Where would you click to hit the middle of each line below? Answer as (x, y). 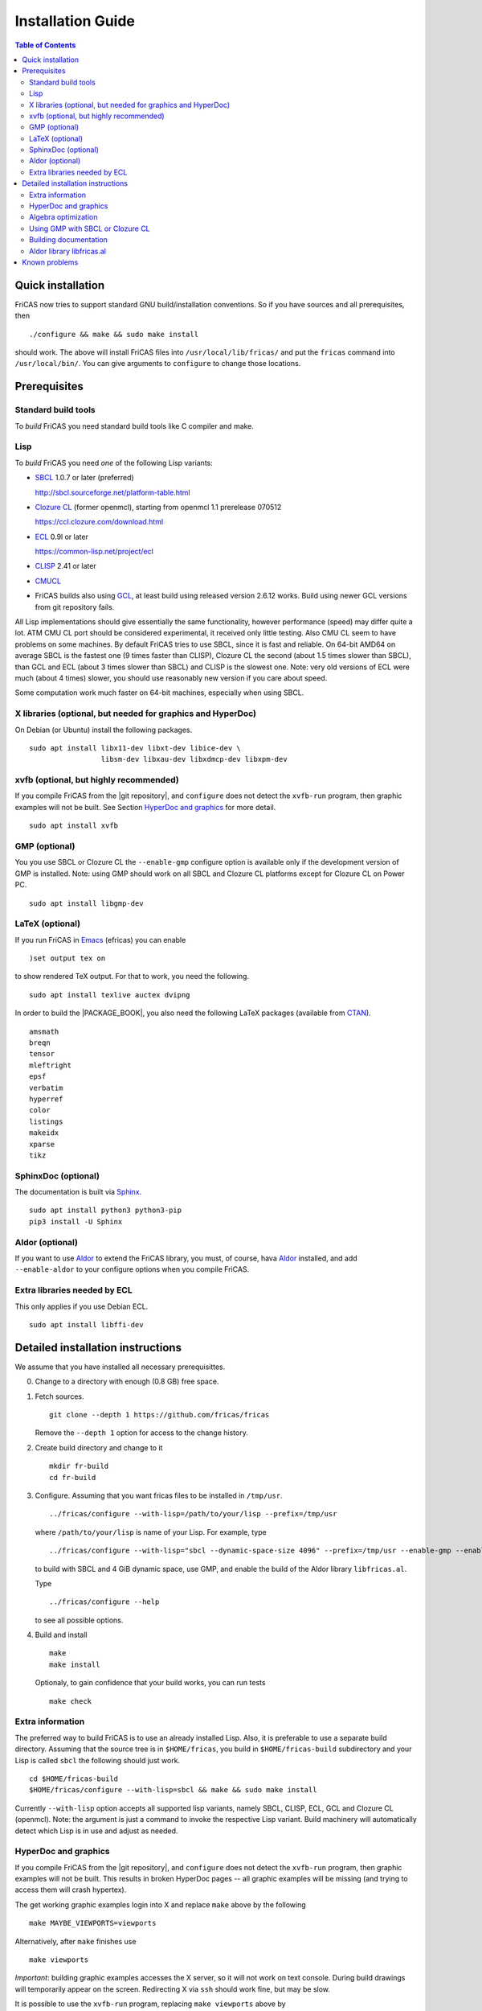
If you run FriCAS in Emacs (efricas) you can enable (100, 940)
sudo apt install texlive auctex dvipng (110, 995)
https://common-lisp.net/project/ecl (94, 552)
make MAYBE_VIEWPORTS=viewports (93, 1923)
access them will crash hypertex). (71, 1890)
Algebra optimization (63, 217)
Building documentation (69, 240)
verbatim (46, 1088)
